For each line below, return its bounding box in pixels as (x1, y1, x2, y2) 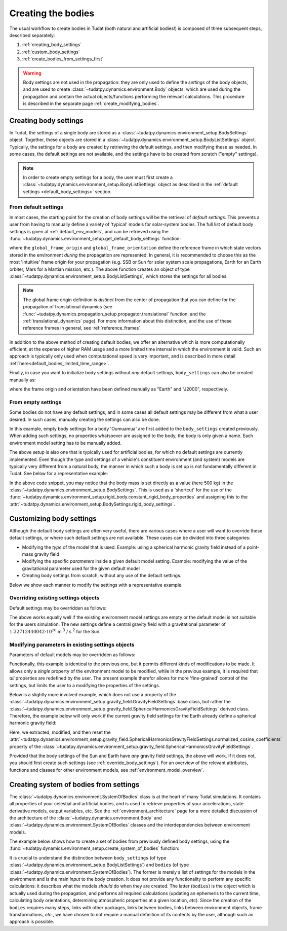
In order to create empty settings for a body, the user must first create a (23, 174, 173, 180)
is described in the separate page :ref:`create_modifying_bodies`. (23, 100, 159, 106)
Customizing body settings (9, 514, 97, 523)
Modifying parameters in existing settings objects (9, 641, 135, 648)
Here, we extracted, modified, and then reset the (9, 729, 111, 735)
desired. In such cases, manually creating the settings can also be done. (9, 416, 160, 422)
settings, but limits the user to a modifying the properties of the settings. (9, 682, 160, 688)
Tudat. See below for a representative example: (9, 471, 108, 477)
